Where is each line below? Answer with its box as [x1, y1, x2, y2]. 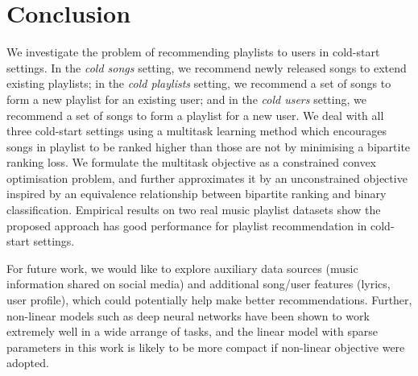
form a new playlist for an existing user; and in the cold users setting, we [6, 90, 366, 107]
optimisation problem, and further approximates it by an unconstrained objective [6, 169, 408, 186]
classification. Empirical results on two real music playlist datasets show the [6, 201, 381, 218]
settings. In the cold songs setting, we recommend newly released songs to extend [6, 59, 407, 76]
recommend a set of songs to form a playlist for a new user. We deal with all [6, 106, 384, 123]
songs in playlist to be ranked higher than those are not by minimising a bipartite [6, 138, 411, 155]
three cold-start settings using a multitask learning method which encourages [6, 122, 387, 139]
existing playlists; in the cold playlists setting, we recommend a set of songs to [6, 75, 391, 92]
